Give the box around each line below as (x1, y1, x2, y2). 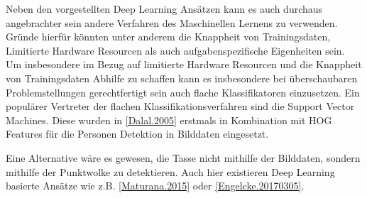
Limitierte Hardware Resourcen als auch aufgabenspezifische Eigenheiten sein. (6, 43, 345, 57)
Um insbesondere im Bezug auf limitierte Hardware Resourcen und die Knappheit (6, 57, 362, 72)
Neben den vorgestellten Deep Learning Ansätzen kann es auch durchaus (6, 1, 323, 16)
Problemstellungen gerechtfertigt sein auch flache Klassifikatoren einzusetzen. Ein (6, 84, 360, 99)
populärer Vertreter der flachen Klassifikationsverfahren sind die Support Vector (6, 99, 355, 114)
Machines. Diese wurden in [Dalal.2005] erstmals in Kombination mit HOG (6, 112, 332, 127)
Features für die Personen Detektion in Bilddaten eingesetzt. (6, 126, 269, 141)
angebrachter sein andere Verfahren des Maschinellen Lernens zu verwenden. (6, 15, 338, 30)
